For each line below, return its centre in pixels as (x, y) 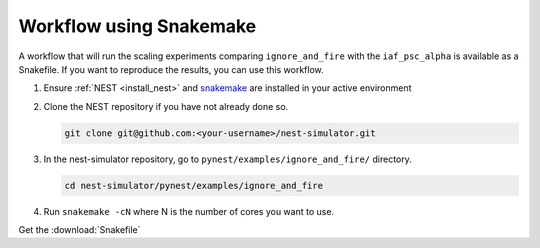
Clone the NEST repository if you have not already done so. (166, 106)
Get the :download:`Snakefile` (79, 230)
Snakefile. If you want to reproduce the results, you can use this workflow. (171, 69)
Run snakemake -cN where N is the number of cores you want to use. (189, 211)
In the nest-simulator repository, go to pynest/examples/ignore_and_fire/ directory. (227, 159)
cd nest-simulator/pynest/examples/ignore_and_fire (194, 185)
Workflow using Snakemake (137, 26)
